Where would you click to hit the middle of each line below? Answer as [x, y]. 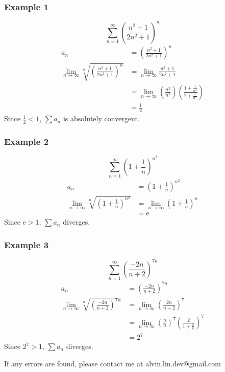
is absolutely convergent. [101, 118]
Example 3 [27, 244]
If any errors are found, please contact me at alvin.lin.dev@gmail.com [112, 363]
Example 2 [27, 141]
